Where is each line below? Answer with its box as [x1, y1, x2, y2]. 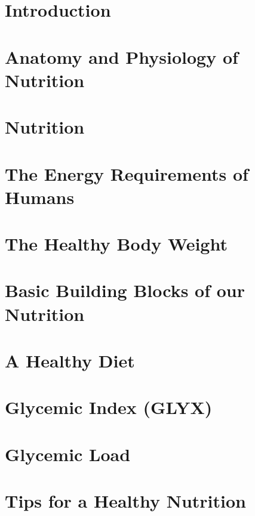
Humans [5, 184, 75, 209]
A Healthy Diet [5, 348, 135, 372]
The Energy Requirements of [5, 161, 248, 186]
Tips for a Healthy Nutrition [5, 489, 246, 513]
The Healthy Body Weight [5, 231, 228, 256]
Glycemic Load [5, 441, 131, 466]
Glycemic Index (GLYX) [5, 395, 213, 419]
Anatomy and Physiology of [5, 44, 238, 69]
